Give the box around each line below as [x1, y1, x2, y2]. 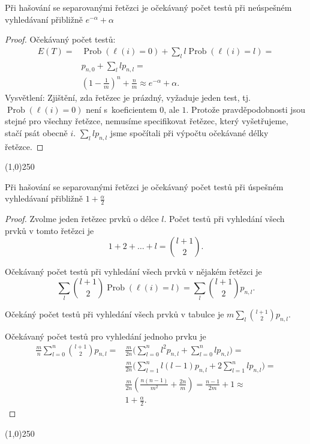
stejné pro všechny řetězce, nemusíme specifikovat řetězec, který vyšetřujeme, [5, 115, 288, 127]
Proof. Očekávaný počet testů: [5, 33, 116, 46]
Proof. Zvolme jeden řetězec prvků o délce [5, 212, 159, 225]
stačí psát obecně [5, 126, 68, 139]
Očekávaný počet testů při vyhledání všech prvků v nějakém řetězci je [5, 265, 262, 278]
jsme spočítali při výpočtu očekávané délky [110, 126, 269, 139]
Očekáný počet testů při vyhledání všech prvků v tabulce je [5, 308, 224, 320]
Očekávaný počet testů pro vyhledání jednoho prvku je [5, 330, 206, 343]
